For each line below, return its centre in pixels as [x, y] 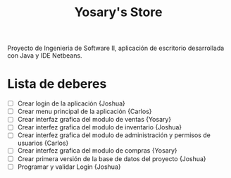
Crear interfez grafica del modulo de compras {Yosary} [97, 151]
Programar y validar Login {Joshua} [69, 167]
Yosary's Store [118, 12]
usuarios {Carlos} [43, 143]
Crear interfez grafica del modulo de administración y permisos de [114, 135]
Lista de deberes [57, 84]
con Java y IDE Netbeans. [45, 56]
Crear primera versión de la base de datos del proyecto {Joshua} [112, 158]
